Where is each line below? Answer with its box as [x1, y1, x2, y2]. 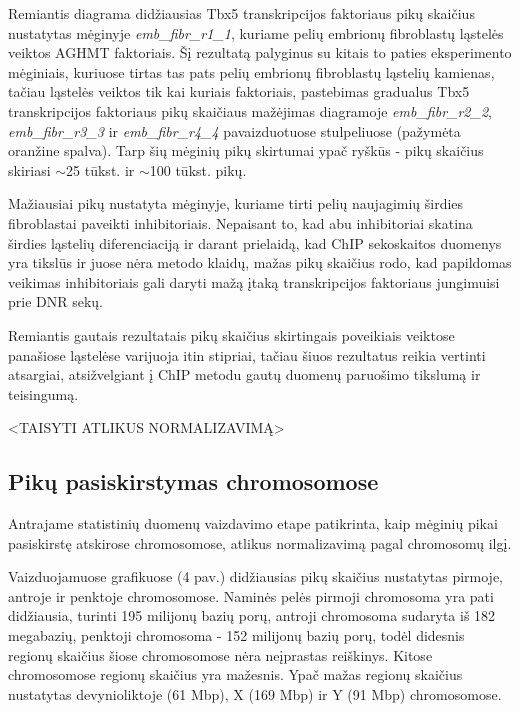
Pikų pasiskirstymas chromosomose [8, 466, 379, 497]
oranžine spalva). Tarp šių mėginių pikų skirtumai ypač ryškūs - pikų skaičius [8, 140, 484, 161]
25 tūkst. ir [66, 159, 135, 180]
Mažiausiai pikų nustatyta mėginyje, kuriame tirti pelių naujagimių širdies [8, 193, 464, 214]
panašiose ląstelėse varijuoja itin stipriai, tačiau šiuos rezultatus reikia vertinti [8, 344, 486, 365]
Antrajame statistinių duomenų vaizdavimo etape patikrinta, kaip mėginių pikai [8, 513, 498, 534]
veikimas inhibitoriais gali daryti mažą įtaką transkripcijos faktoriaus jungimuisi [8, 271, 500, 292]
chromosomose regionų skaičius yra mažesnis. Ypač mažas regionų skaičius [8, 664, 463, 685]
